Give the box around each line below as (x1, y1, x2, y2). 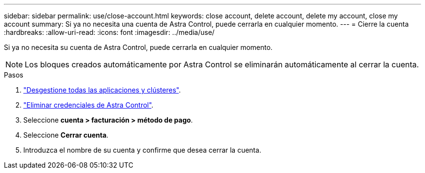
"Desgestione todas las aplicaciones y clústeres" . (23, 86, 181, 94)
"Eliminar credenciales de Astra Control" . (23, 101, 154, 109)
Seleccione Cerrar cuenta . (23, 131, 109, 139)
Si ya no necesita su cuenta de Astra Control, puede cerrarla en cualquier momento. (4, 43, 273, 51)
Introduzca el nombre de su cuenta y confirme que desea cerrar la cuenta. (23, 146, 262, 154)
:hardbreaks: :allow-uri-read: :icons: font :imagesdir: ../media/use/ (4, 28, 215, 36)
